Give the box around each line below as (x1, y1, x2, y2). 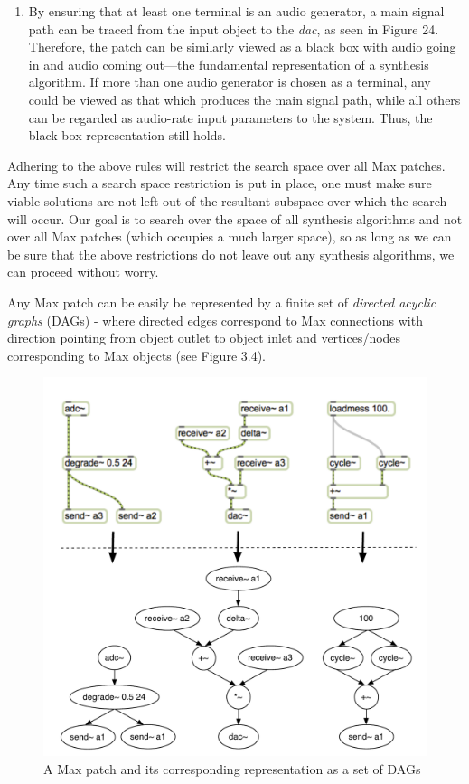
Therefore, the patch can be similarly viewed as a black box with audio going (28, 37, 456, 56)
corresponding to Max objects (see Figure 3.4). (7, 345, 266, 364)
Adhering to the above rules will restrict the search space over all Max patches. (7, 156, 446, 175)
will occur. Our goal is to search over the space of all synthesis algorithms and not (7, 209, 463, 228)
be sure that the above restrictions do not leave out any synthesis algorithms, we (7, 244, 455, 263)
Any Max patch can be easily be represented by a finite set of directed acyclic (7, 292, 436, 311)
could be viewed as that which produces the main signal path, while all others (28, 90, 461, 109)
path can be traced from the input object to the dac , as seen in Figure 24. (28, 19, 439, 38)
